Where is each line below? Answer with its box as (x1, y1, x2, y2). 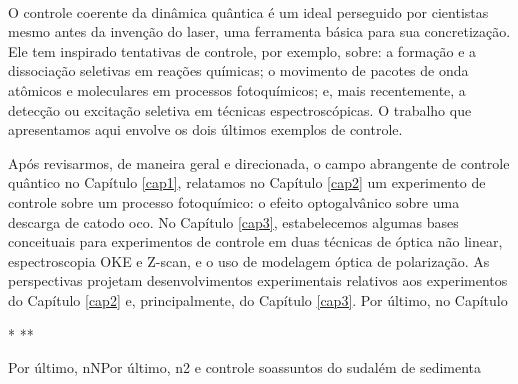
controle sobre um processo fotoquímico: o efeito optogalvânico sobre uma (8, 191, 460, 212)
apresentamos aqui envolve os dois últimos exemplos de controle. (8, 119, 403, 140)
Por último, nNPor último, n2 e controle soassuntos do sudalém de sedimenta (8, 357, 482, 378)
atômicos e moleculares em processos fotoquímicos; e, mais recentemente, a (8, 79, 466, 100)
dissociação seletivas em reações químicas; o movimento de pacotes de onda (8, 60, 469, 81)
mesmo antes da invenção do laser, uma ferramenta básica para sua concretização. (8, 21, 511, 42)
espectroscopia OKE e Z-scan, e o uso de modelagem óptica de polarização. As (8, 250, 490, 271)
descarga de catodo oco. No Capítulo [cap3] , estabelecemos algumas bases (8, 211, 459, 232)
